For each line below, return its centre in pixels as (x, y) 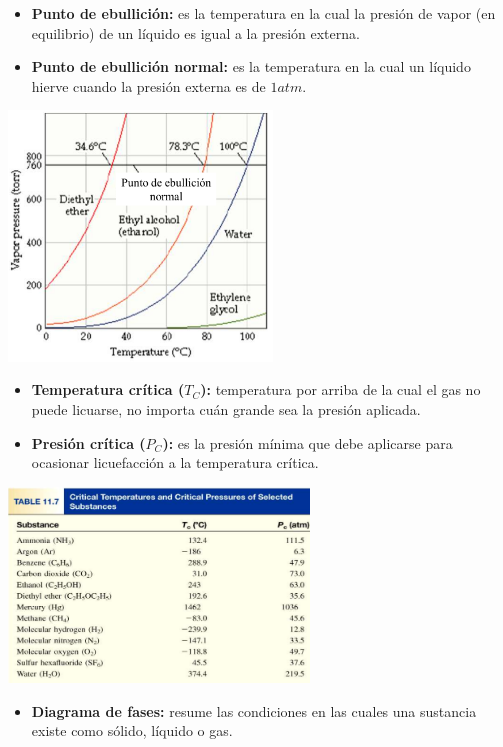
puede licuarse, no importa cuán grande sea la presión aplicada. (226, 408)
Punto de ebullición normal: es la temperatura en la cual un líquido (251, 66)
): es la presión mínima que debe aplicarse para (307, 442)
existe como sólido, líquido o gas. (132, 730)
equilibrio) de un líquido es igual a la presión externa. (195, 32)
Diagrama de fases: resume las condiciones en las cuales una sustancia (254, 710)
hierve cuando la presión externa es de (148, 85)
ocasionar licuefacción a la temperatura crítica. (175, 462)
